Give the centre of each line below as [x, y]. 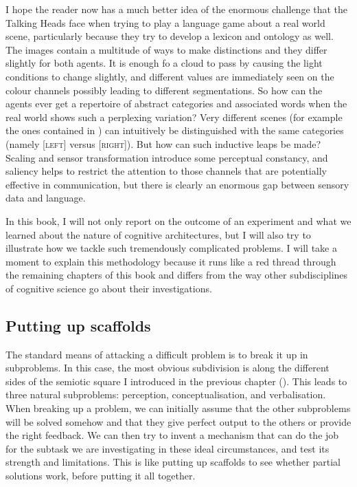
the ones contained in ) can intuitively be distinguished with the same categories [175, 130]
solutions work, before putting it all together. [101, 476]
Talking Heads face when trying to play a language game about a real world [165, 22]
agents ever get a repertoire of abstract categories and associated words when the [176, 104]
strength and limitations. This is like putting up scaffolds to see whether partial [173, 462]
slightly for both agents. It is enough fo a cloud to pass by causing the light [164, 63]
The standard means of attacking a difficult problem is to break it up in [157, 354]
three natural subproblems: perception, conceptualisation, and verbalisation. [166, 394]
